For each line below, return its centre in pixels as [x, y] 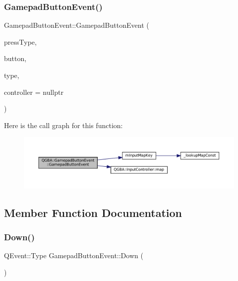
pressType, [20, 41]
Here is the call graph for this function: [63, 125]
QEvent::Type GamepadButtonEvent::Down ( [74, 255]
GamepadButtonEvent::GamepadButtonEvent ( [77, 25]
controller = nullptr [34, 92]
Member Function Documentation [93, 212]
